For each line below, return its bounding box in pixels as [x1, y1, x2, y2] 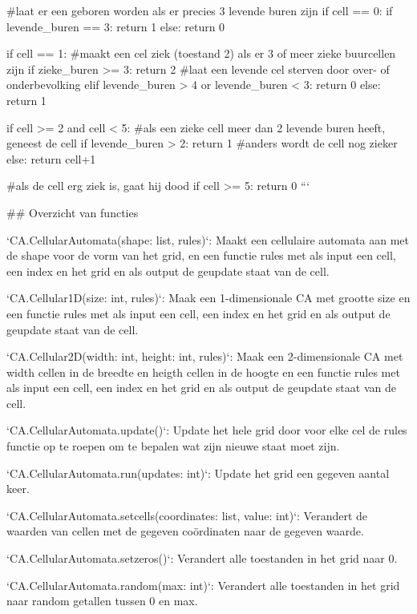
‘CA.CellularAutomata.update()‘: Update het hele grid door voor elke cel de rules [6, 422, 407, 438]
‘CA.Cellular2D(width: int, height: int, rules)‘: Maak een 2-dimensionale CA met [6, 348, 403, 365]
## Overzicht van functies [6, 204, 139, 220]
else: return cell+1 [6, 150, 96, 167]
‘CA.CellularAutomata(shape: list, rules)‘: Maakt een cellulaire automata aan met [6, 231, 410, 248]
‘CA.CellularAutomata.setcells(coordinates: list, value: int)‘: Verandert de [6, 507, 368, 523]
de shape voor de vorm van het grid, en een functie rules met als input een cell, [6, 247, 396, 264]
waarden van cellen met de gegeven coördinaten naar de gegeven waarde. [6, 523, 364, 539]
